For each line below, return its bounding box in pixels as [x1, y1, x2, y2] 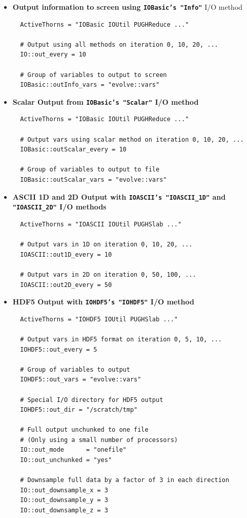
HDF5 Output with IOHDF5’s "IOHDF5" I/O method [12, 296, 194, 307]
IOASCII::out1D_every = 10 [20, 251, 112, 258]
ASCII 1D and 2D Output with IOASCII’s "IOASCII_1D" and [12, 191, 226, 202]
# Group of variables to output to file [20, 166, 160, 174]
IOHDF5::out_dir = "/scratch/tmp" [20, 406, 138, 414]
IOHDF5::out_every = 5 [20, 346, 97, 353]
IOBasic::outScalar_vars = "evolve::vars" [20, 176, 167, 184]
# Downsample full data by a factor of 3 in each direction [20, 476, 230, 484]
